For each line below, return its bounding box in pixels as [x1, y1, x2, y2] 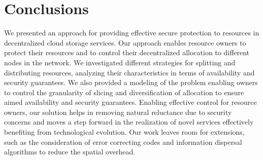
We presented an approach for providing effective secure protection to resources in [4, 27, 259, 38]
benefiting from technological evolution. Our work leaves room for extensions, [4, 127, 245, 137]
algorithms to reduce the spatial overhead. [4, 146, 136, 157]
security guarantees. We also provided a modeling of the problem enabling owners [4, 77, 258, 88]
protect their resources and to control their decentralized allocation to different [4, 47, 250, 58]
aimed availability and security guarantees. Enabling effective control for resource [4, 97, 257, 107]
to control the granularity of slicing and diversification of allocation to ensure [4, 87, 244, 97]
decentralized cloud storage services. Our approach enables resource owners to [4, 37, 246, 48]
